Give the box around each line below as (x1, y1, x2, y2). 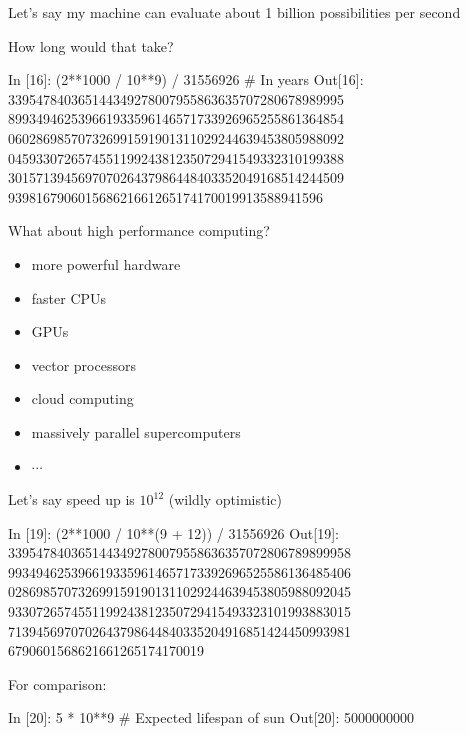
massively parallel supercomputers (31, 421, 241, 442)
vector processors (31, 354, 136, 375)
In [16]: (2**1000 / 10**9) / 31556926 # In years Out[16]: (8, 69, 364, 90)
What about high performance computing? (8, 220, 270, 241)
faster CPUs (31, 287, 107, 308)
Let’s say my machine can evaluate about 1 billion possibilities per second (8, 2, 461, 22)
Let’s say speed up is (8, 489, 135, 510)
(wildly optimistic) (168, 489, 283, 510)
